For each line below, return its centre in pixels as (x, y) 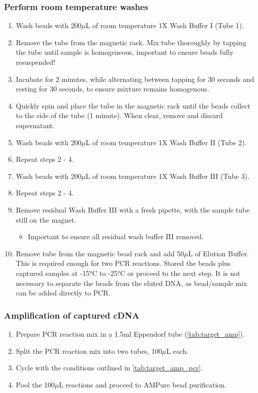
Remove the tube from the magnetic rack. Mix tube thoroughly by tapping (131, 42)
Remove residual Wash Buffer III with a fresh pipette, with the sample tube (133, 209)
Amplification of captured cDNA (72, 315)
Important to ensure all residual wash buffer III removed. (116, 236)
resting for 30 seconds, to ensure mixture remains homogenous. (112, 89)
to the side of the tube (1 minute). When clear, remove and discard (119, 115)
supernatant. (35, 125)
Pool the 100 (35, 384)
